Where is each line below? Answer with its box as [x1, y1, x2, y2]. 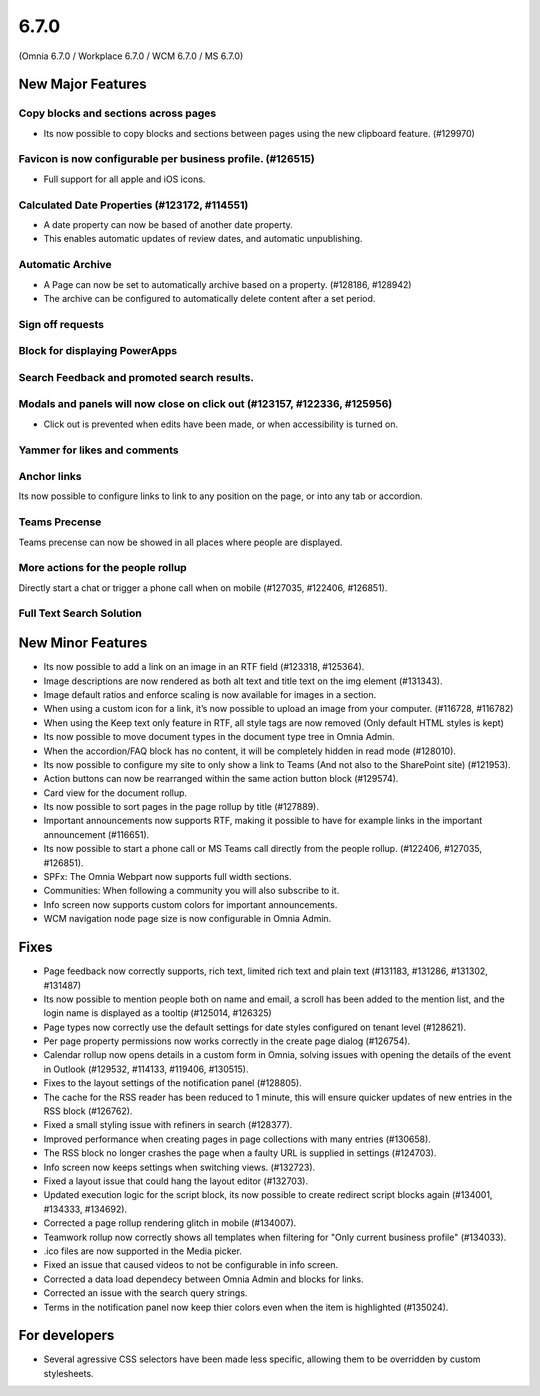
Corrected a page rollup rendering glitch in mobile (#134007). [43, 1217, 297, 1229]
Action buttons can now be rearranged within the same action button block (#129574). [43, 773, 399, 785]
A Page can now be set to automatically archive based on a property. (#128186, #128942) [43, 278, 412, 290]
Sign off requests [18, 317, 105, 331]
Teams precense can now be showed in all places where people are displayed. [18, 536, 343, 548]
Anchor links [18, 470, 82, 484]
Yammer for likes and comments [18, 443, 179, 457]
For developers [18, 1327, 115, 1344]
